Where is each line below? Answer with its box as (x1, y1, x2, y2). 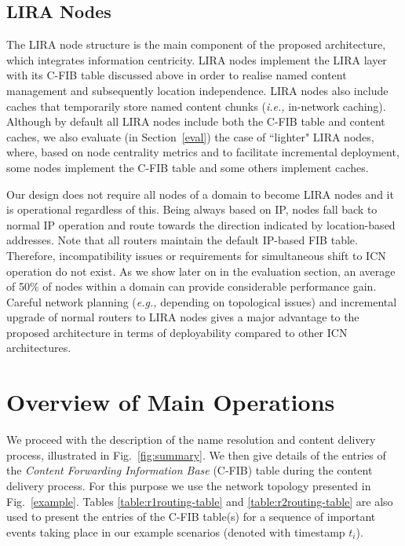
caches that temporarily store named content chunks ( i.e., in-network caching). (6, 97, 386, 114)
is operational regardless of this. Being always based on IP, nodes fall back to (6, 201, 378, 218)
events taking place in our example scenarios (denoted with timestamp (6, 523, 345, 540)
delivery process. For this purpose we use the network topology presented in (6, 477, 371, 493)
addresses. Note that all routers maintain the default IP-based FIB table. (6, 232, 358, 248)
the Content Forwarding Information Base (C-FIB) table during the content (6, 462, 373, 478)
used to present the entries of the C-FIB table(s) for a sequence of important (6, 508, 376, 525)
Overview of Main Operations (6, 386, 335, 418)
